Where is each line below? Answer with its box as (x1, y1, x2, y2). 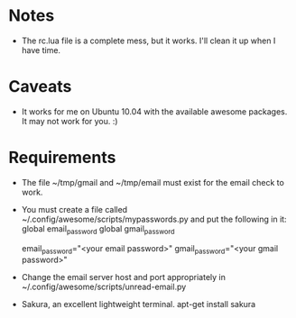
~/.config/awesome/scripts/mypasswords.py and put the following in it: (21, 214, 287, 224)
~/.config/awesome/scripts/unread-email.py (21, 281, 187, 293)
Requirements (8, 148, 116, 168)
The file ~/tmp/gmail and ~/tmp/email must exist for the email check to (21, 177, 285, 187)
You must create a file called (21, 204, 128, 214)
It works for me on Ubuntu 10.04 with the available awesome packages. (21, 105, 288, 117)
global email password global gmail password (21, 223, 175, 236)
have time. (21, 44, 60, 55)
